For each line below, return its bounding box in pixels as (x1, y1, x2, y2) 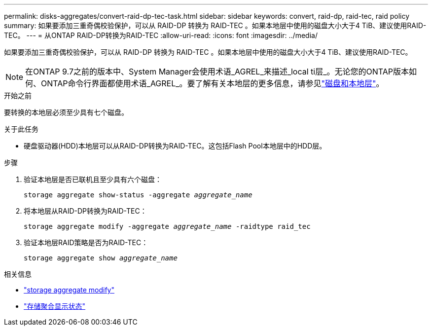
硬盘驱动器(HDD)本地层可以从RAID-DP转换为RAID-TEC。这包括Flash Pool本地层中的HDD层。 (24, 142, 326, 150)
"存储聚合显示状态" (24, 302, 86, 310)
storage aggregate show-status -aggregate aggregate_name (24, 191, 252, 199)
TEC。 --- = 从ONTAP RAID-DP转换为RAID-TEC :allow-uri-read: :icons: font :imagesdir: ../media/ (4, 31, 318, 39)
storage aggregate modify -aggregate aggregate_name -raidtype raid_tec (24, 222, 311, 230)
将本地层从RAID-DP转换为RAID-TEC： (24, 207, 147, 215)
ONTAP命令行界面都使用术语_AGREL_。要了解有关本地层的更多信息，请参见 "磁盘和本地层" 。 (41, 78, 384, 88)
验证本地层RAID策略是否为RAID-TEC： (24, 238, 148, 247)
